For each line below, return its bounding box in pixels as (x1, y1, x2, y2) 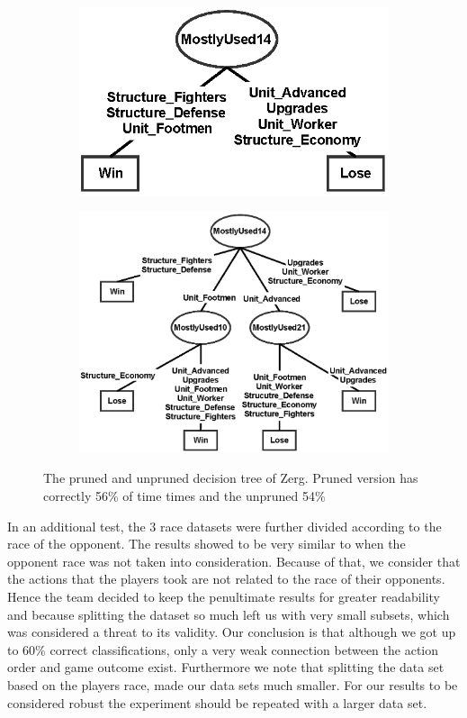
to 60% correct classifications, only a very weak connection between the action (7, 640, 439, 659)
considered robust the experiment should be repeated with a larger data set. (7, 693, 427, 712)
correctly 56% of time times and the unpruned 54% (43, 486, 326, 505)
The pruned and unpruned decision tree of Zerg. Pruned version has (43, 468, 418, 487)
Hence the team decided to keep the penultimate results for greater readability (7, 587, 440, 605)
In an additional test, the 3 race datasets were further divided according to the (7, 516, 442, 535)
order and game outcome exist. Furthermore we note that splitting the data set (7, 658, 445, 677)
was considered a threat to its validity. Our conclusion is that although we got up (7, 623, 456, 641)
